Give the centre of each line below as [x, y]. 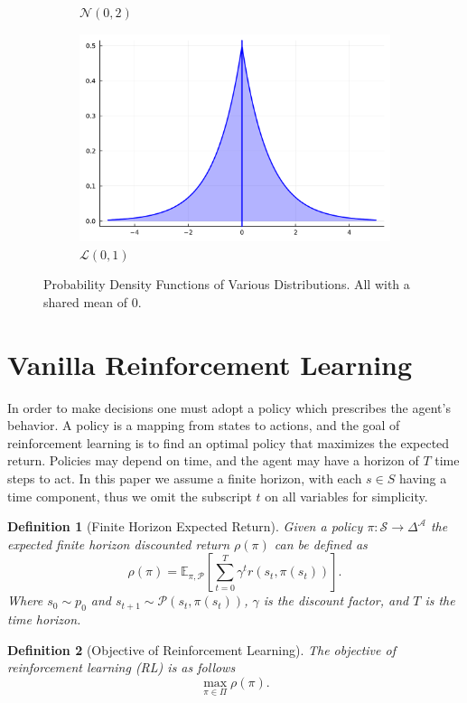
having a [423, 478]
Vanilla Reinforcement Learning [210, 364]
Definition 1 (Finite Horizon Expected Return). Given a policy [185, 526]
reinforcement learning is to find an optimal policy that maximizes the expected [229, 442]
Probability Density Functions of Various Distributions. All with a [227, 284]
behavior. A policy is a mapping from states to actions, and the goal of [204, 425]
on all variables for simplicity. [346, 496]
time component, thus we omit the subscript [130, 496]
